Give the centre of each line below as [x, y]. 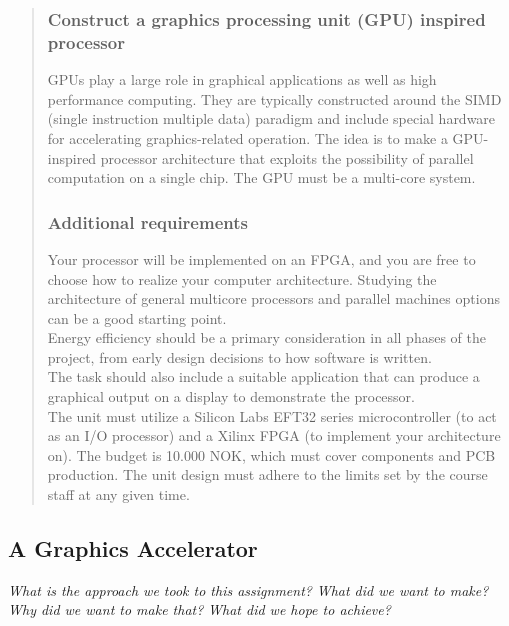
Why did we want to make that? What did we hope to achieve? [199, 609]
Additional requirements [147, 221]
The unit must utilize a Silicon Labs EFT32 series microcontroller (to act [272, 415]
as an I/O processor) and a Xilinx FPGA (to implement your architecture [274, 435]
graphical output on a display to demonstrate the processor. [231, 396]
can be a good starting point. [137, 317]
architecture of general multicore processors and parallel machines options [273, 298]
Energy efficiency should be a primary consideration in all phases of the [266, 337]
